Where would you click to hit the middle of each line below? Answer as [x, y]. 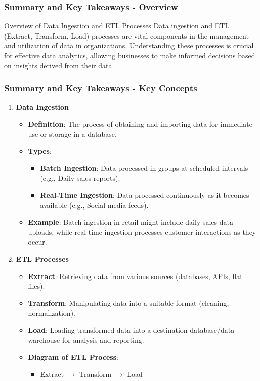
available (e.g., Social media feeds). [94, 205]
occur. [37, 242]
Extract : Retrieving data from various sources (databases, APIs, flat [135, 276]
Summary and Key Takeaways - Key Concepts [101, 88]
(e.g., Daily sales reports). [80, 178]
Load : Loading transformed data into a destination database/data [131, 330]
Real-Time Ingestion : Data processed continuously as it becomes [145, 195]
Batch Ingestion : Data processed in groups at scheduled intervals [144, 168]
